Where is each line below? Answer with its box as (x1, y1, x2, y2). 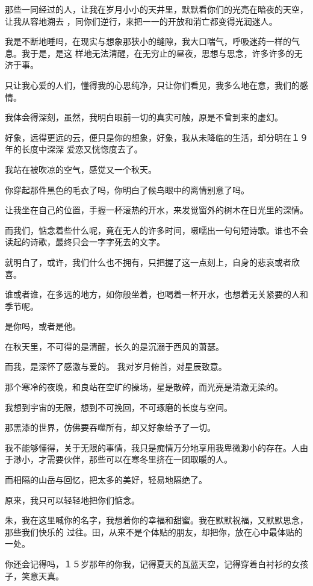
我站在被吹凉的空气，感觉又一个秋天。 (5, 163, 156, 175)
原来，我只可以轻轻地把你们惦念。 (5, 493, 140, 506)
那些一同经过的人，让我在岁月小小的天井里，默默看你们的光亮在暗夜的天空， (5, 3, 308, 15)
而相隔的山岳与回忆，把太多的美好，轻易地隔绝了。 (5, 473, 207, 486)
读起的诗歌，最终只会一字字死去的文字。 (5, 235, 165, 248)
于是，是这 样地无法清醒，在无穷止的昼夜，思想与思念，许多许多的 (29, 46, 294, 59)
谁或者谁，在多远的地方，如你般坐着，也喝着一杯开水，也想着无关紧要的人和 (5, 288, 308, 301)
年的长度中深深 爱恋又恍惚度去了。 (5, 143, 143, 155)
